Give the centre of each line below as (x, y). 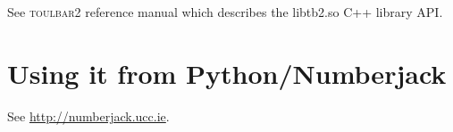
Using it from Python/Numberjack (227, 73)
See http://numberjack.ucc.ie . (88, 115)
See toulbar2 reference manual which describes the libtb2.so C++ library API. (225, 12)
